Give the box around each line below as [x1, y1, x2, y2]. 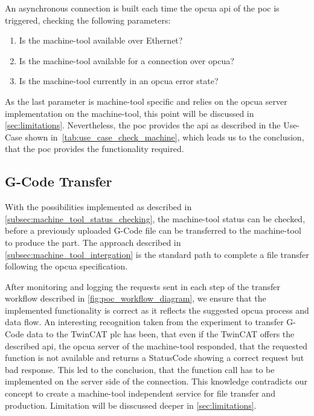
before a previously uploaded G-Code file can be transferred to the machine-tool [5, 224, 301, 237]
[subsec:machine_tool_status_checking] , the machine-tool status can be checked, [5, 212, 306, 225]
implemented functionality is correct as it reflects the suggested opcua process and [5, 303, 309, 316]
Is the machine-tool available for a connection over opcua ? [19, 54, 234, 67]
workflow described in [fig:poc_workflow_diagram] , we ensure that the [5, 292, 266, 305]
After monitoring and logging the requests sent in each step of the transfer [5, 280, 280, 292]
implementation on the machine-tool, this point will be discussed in [5, 107, 254, 119]
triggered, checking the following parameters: [5, 13, 171, 26]
